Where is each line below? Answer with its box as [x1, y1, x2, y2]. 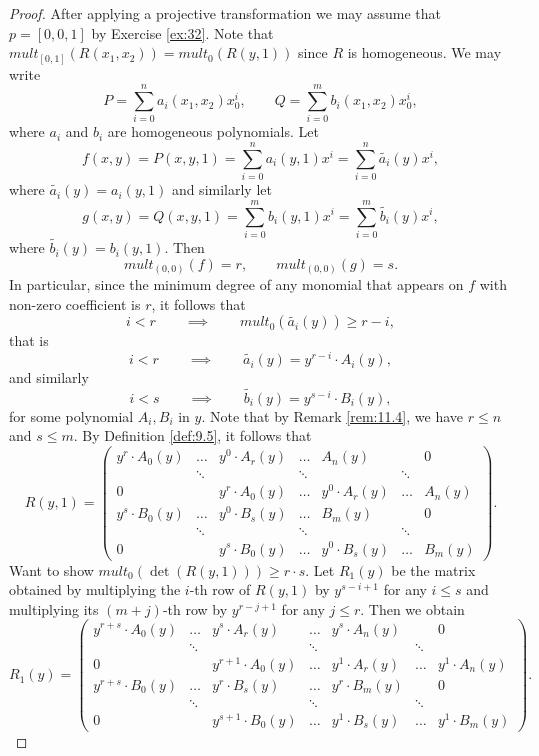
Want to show [9, 559, 94, 580]
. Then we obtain [360, 598, 465, 619]
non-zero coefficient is [9, 293, 141, 314]
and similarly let [171, 179, 272, 200]
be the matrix [391, 559, 476, 580]
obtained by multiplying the [9, 579, 181, 600]
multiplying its [9, 598, 99, 619]
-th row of [189, 579, 251, 600]
